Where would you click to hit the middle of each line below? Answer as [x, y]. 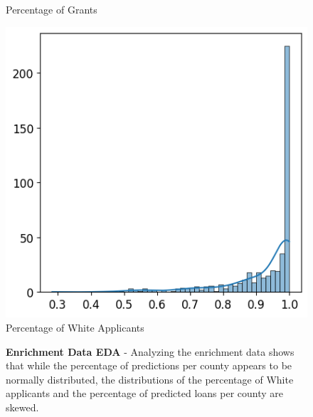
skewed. [22, 407]
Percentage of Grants [52, 9]
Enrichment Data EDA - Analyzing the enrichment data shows [150, 351]
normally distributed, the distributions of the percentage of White [150, 379]
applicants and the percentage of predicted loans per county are [144, 393]
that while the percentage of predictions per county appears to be [149, 365]
